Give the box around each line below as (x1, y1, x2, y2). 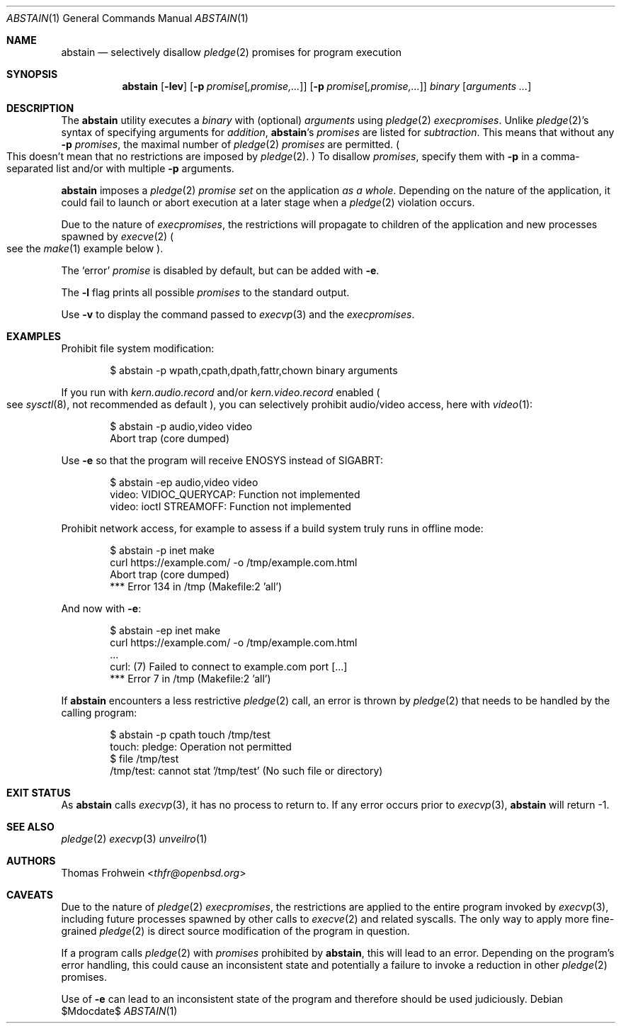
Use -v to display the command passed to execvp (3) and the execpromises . (61, 308, 415, 320)
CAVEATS (6, 889, 53, 901)
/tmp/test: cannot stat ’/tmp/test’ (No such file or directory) (110, 765, 383, 777)
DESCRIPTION (6, 102, 74, 114)
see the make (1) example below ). (6, 242, 164, 254)
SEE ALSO (6, 821, 55, 833)
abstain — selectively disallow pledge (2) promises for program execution (61, 46, 401, 58)
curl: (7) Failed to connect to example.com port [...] (110, 660, 348, 673)
